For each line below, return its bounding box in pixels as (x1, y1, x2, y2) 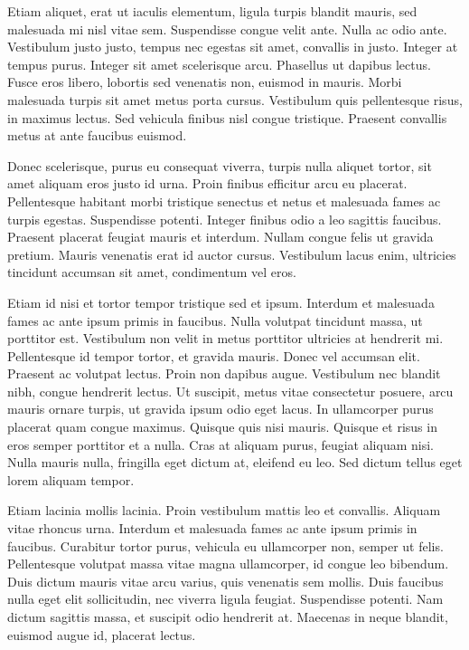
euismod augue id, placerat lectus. (7, 625, 196, 644)
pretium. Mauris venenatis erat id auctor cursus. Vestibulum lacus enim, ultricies (7, 244, 456, 263)
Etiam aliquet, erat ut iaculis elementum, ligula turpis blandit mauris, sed (7, 2, 417, 20)
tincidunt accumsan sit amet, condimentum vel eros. (7, 263, 296, 282)
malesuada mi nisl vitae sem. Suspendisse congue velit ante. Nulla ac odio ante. (7, 19, 447, 38)
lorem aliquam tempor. (7, 470, 135, 489)
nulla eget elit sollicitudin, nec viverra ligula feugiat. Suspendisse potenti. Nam (7, 589, 444, 608)
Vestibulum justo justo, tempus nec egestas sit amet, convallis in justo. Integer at (7, 37, 458, 56)
